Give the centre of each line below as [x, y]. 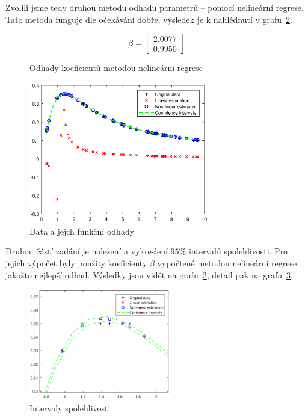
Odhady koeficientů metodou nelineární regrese [116, 68]
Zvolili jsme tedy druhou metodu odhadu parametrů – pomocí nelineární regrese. [155, 7]
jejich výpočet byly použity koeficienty [76, 263]
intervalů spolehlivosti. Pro [238, 251]
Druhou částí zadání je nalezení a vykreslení [87, 251]
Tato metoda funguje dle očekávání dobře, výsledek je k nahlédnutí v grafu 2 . [149, 19]
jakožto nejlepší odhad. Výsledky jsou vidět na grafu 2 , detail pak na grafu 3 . [149, 275]
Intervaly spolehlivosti [70, 407]
